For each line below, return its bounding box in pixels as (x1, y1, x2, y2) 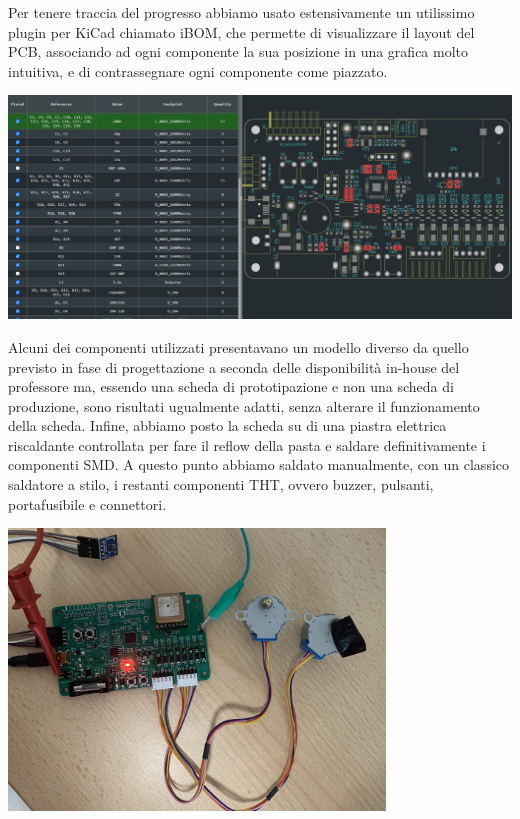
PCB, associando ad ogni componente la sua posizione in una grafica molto (8, 41, 469, 62)
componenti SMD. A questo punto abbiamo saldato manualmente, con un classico (8, 454, 510, 475)
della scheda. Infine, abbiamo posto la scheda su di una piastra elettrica (8, 415, 447, 436)
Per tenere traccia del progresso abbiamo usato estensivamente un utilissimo (8, 2, 475, 22)
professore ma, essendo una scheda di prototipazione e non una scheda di (8, 376, 454, 397)
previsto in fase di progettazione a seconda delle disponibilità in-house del (8, 356, 460, 377)
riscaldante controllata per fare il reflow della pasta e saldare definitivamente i (8, 434, 486, 455)
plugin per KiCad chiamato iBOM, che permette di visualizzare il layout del (8, 21, 475, 42)
